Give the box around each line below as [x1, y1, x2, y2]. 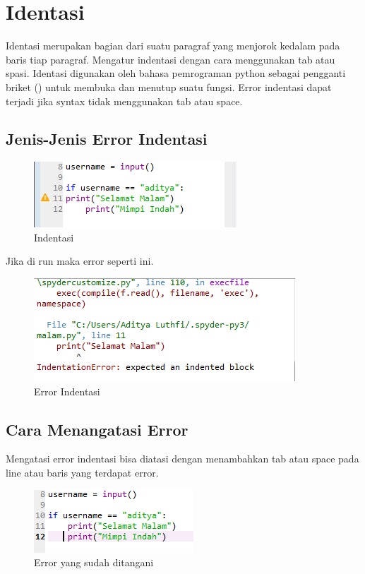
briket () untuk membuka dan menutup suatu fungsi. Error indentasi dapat [6, 79, 332, 94]
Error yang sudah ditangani [34, 555, 154, 570]
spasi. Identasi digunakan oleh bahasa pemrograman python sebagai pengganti [6, 66, 346, 80]
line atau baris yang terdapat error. [6, 465, 159, 480]
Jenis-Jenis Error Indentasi [6, 128, 208, 150]
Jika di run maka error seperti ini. [6, 253, 154, 268]
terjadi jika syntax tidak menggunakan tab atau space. [6, 93, 243, 108]
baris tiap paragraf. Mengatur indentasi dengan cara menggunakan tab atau [6, 52, 335, 66]
